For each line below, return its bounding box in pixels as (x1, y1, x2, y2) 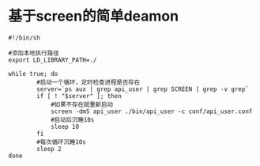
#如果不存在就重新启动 (50, 100, 113, 108)
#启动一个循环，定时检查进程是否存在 (36, 78, 141, 86)
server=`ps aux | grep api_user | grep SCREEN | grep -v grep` (36, 85, 249, 93)
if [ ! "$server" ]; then (36, 92, 122, 100)
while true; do (8, 70, 58, 77)
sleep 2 (36, 145, 62, 153)
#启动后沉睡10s (50, 115, 95, 123)
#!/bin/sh (8, 33, 41, 42)
